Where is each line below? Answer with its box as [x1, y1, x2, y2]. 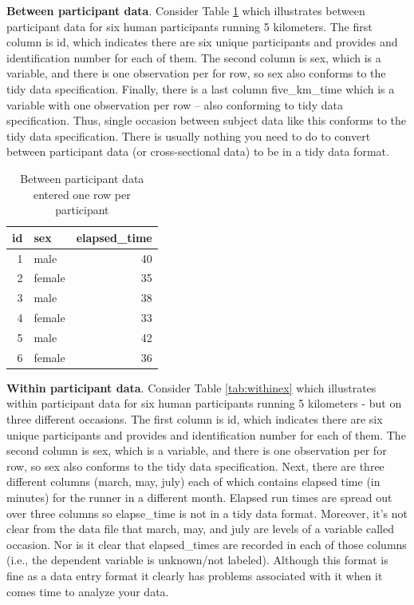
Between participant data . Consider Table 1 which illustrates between [6, 2, 365, 18]
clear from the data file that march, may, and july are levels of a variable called [6, 520, 394, 537]
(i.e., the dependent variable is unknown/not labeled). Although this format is [6, 551, 388, 568]
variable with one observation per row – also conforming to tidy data [6, 96, 343, 113]
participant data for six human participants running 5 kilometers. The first [6, 18, 373, 34]
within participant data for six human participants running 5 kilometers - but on [6, 395, 402, 412]
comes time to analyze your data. [6, 583, 169, 599]
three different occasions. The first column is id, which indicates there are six [6, 411, 383, 428]
